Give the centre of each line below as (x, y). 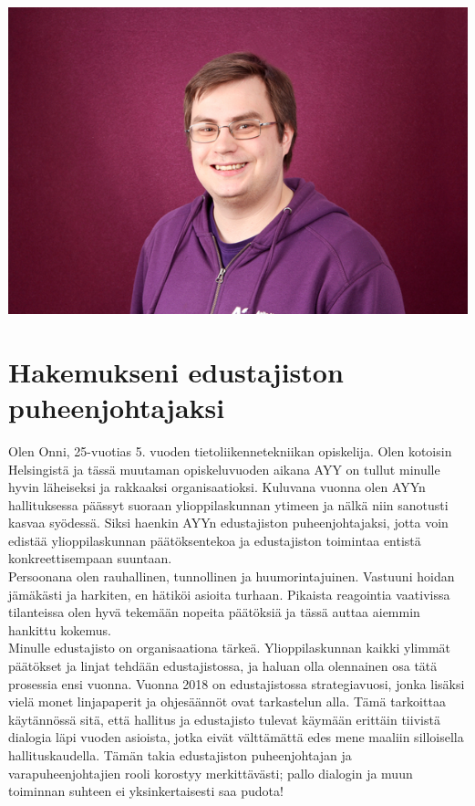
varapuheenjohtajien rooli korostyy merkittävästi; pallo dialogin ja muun (211, 773)
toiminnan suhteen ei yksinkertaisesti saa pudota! (146, 791)
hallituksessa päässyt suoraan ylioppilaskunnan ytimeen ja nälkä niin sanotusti (228, 504)
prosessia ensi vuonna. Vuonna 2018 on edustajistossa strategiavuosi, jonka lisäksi (237, 683)
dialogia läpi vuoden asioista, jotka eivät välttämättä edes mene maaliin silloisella (236, 737)
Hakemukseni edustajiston (176, 371)
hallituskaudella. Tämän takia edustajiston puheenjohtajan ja (180, 755)
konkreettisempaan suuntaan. (90, 558)
